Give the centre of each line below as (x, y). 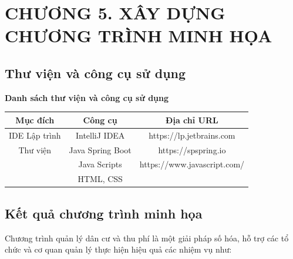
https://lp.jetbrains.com (192, 135)
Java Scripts (100, 164)
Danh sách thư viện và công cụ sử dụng (87, 97)
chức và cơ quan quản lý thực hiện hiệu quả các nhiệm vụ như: (118, 249)
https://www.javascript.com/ (192, 164)
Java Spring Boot (100, 149)
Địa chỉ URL (192, 120)
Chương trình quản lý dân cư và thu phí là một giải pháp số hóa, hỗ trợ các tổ (147, 238)
